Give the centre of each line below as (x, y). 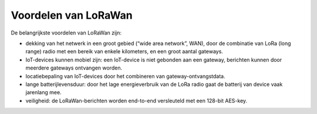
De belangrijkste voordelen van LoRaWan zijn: (66, 33)
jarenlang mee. (43, 92)
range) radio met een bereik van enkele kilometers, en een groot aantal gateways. (124, 51)
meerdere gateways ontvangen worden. (74, 68)
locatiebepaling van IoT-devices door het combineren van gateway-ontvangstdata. (125, 76)
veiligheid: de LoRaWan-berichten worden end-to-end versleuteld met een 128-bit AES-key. (136, 101)
